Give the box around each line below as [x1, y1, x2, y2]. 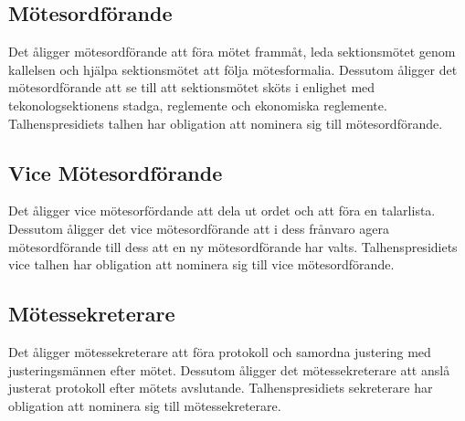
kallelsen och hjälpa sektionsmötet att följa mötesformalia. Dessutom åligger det [8, 59, 458, 79]
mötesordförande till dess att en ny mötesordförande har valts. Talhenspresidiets [8, 237, 458, 256]
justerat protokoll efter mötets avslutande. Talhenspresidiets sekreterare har [8, 378, 433, 397]
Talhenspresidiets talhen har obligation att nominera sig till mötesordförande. [8, 113, 443, 132]
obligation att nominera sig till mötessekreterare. [8, 395, 281, 415]
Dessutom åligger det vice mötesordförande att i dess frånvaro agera [8, 218, 389, 237]
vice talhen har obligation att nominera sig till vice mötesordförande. [8, 255, 395, 274]
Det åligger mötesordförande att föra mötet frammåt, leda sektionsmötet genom [8, 42, 456, 61]
